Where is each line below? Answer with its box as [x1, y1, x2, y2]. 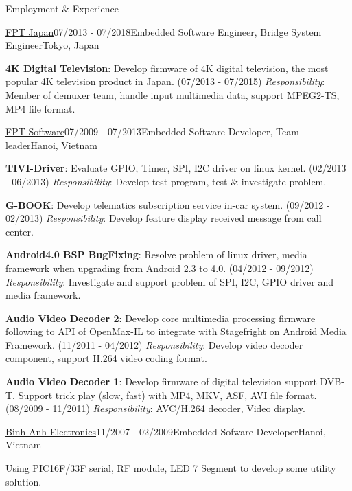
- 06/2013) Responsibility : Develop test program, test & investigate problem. [5, 174, 327, 188]
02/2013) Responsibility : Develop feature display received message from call [5, 211, 322, 225]
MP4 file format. [5, 101, 75, 115]
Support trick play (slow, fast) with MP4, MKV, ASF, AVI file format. [18, 387, 317, 402]
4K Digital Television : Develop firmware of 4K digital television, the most [5, 60, 329, 75]
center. [5, 224, 34, 238]
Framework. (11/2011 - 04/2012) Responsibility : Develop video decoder [5, 337, 303, 352]
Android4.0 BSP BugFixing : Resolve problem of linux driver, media [5, 247, 307, 262]
